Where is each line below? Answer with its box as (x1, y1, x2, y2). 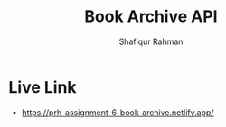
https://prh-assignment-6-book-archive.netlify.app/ (21, 106, 214, 118)
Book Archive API (84, 6, 218, 27)
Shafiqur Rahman (118, 36, 184, 47)
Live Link (8, 77, 78, 97)
